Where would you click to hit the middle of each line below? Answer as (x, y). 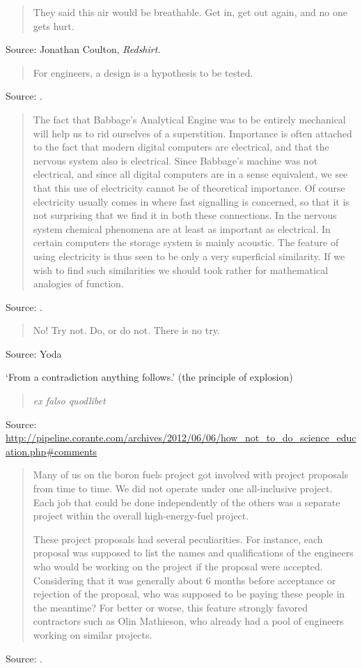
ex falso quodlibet (69, 401)
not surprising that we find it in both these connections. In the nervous (185, 215)
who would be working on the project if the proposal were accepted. (178, 566)
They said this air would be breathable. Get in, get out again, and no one (190, 12)
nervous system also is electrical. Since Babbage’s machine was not (175, 160)
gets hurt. (54, 25)
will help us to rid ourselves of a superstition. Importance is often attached (192, 133)
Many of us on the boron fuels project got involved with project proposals (191, 475)
